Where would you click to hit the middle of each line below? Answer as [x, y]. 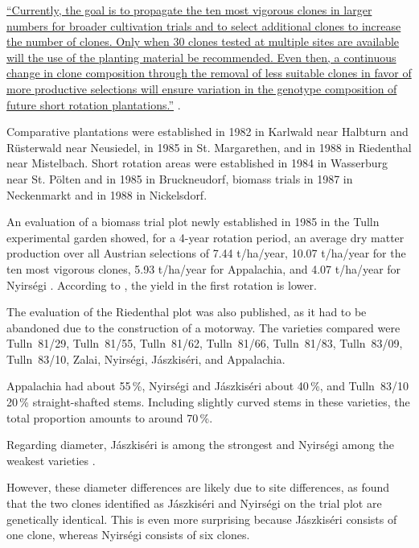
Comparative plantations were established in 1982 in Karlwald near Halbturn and [207, 132]
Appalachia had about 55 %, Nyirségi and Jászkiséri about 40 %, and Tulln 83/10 [207, 386]
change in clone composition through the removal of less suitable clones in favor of [209, 73]
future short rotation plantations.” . [94, 104]
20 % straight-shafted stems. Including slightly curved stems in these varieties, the [208, 402]
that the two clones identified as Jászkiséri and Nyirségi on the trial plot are [194, 503]
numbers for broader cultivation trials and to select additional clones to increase [204, 25]
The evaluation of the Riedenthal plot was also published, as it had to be [187, 312]
